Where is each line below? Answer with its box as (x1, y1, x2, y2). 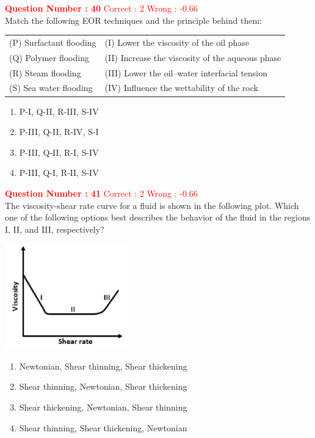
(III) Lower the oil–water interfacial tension (104, 66, 268, 79)
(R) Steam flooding (9, 66, 81, 79)
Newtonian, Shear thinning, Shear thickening (19, 359, 187, 372)
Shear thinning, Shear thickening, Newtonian (19, 421, 187, 434)
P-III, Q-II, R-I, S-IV (19, 145, 99, 158)
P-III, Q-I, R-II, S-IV (19, 166, 99, 179)
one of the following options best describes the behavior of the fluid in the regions (5, 211, 311, 224)
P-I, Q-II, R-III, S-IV (19, 104, 99, 117)
